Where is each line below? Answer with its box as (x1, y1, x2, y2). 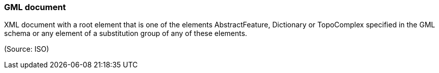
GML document (4, 2, 66, 12)
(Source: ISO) (4, 45, 49, 54)
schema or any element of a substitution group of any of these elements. (4, 29, 247, 38)
